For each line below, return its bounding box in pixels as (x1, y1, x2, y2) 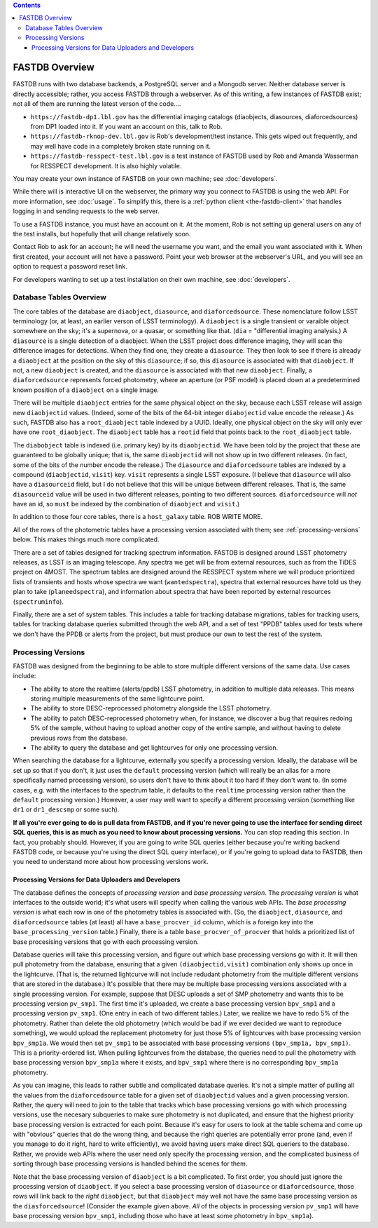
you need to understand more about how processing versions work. (13, 858, 209, 866)
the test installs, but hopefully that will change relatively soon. (13, 229, 191, 238)
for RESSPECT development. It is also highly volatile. (30, 161, 182, 170)
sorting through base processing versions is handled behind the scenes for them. (13, 1159, 248, 1168)
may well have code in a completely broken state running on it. (30, 142, 211, 150)
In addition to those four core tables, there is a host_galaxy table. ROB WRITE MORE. (13, 513, 263, 521)
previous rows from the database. (30, 734, 128, 742)
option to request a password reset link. (13, 262, 127, 271)
